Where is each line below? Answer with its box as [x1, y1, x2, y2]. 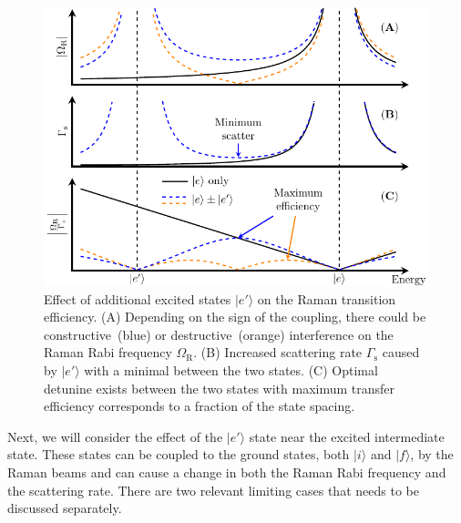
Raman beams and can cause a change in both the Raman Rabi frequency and [7, 463, 446, 482]
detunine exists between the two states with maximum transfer [44, 378, 395, 397]
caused [382, 343, 420, 362]
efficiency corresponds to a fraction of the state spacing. [44, 396, 355, 415]
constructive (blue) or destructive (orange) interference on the [44, 324, 394, 344]
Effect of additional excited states [44, 289, 231, 308]
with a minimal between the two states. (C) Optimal [84, 361, 378, 380]
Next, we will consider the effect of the [7, 426, 223, 446]
